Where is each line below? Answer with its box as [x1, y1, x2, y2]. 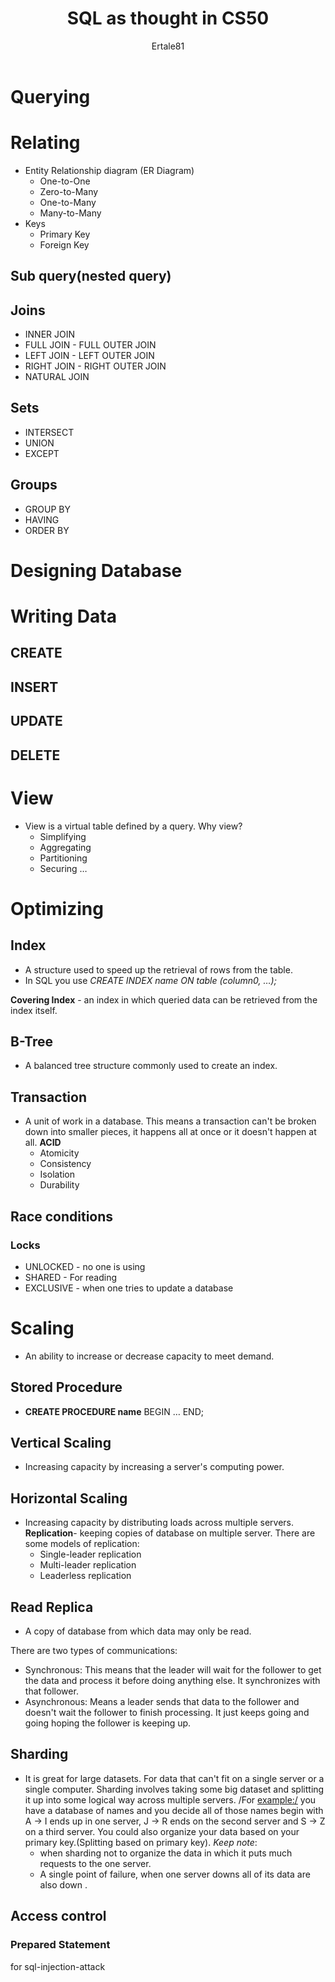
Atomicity [39, 1147, 80, 1159]
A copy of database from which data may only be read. [24, 1625, 252, 1637]
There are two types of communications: [10, 1645, 178, 1657]
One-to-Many [39, 196, 97, 208]
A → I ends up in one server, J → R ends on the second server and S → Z [24, 1815, 326, 1827]
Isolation [39, 1168, 76, 1181]
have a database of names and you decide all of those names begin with [24, 1804, 324, 1816]
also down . [39, 1878, 88, 1891]
